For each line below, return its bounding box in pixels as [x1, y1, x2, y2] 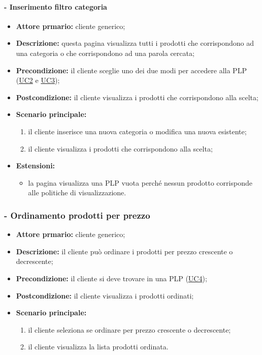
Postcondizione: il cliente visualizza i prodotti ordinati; [16, 290, 194, 301]
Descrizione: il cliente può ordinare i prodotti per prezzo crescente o [16, 246, 233, 256]
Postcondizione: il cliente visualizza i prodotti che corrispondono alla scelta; [16, 92, 258, 102]
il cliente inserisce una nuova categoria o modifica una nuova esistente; [28, 126, 247, 136]
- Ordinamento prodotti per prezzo [4, 209, 150, 221]
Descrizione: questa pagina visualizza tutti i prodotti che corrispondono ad [16, 38, 254, 48]
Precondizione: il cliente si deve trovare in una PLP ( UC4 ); [16, 273, 207, 283]
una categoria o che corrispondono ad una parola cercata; [16, 47, 194, 58]
